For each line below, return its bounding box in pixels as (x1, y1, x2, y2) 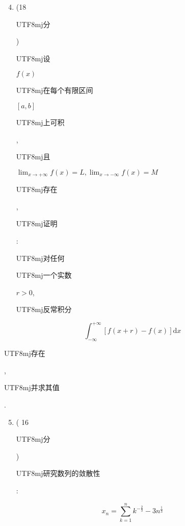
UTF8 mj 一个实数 (16, 270, 72, 280)
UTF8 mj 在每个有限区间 (16, 85, 93, 95)
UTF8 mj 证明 (16, 218, 58, 229)
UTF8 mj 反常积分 (16, 304, 72, 315)
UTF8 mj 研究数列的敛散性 (16, 468, 100, 479)
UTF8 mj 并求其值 (4, 382, 60, 393)
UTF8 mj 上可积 (16, 116, 65, 127)
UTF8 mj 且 (16, 151, 50, 162)
